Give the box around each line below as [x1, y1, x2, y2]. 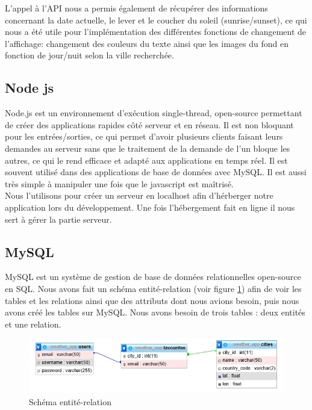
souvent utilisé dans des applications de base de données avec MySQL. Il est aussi [5, 166, 307, 178]
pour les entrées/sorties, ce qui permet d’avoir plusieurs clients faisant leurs [5, 130, 283, 143]
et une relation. [5, 317, 61, 330]
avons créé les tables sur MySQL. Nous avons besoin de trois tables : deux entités [5, 306, 305, 318]
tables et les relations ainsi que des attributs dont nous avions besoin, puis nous [5, 294, 299, 306]
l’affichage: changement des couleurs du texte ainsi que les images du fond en [5, 37, 289, 49]
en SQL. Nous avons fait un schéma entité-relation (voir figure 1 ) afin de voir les [5, 282, 302, 294]
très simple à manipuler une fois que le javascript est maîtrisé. [5, 177, 234, 190]
